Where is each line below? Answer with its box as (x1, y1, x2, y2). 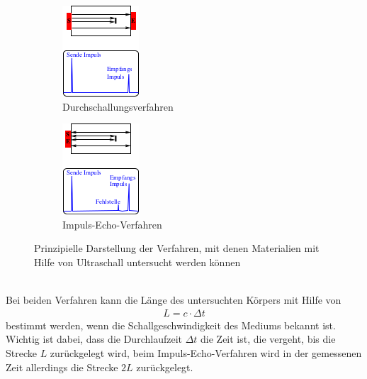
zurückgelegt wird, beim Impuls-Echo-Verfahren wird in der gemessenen (50, 345, 362, 360)
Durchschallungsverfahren (62, 99, 174, 114)
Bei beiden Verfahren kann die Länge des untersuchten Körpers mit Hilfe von (6, 292, 341, 307)
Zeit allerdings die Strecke (6, 359, 118, 374)
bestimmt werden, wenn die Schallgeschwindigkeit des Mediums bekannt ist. (6, 317, 336, 332)
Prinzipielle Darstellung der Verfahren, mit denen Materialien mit (34, 241, 320, 256)
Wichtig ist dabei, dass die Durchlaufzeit (6, 331, 182, 346)
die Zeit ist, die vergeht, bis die (201, 331, 336, 346)
